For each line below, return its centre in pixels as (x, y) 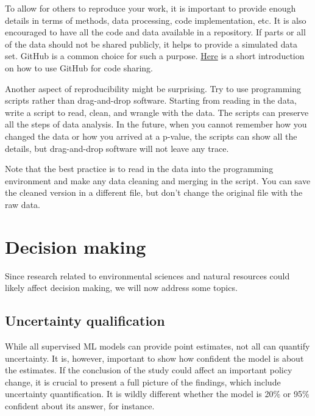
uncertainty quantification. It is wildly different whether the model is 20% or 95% (157, 394)
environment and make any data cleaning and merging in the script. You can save (158, 180)
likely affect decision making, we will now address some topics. (121, 288)
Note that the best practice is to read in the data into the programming (139, 169)
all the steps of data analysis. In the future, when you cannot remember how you (156, 124)
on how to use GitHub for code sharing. (79, 67)
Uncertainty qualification (85, 321)
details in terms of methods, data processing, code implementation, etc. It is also (156, 20)
